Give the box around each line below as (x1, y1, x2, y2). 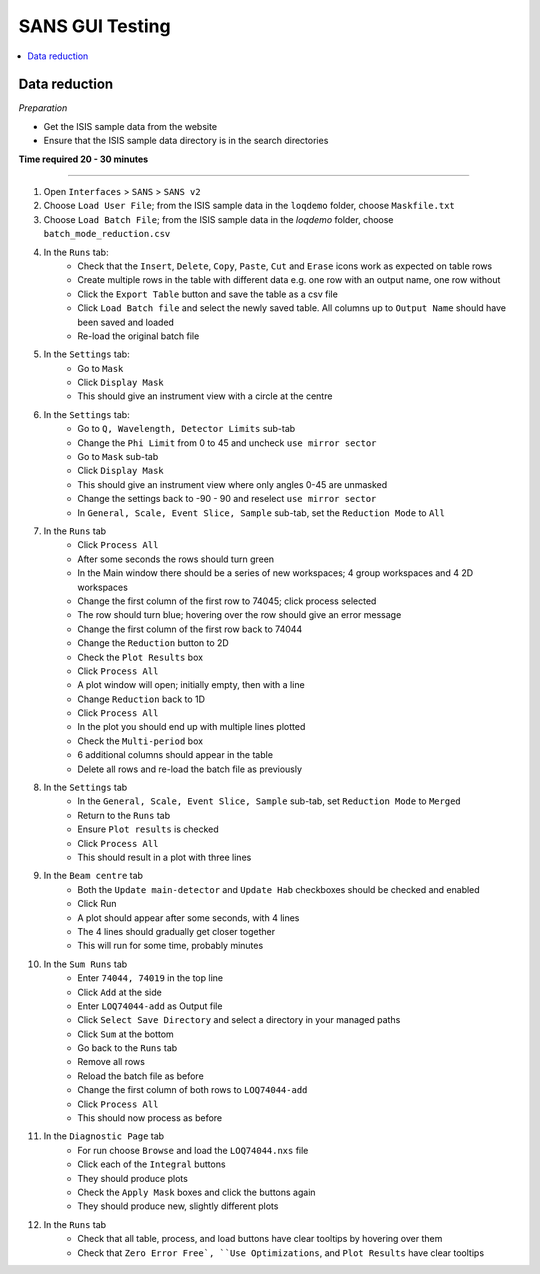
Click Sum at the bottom (77, 1028, 174, 1040)
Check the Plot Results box (77, 651, 204, 663)
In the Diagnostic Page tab (43, 1130, 165, 1142)
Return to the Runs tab (77, 809, 171, 821)
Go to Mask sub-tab (77, 451, 159, 463)
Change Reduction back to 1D (77, 693, 205, 705)
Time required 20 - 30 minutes (18, 153, 149, 165)
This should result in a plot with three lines (77, 851, 252, 863)
